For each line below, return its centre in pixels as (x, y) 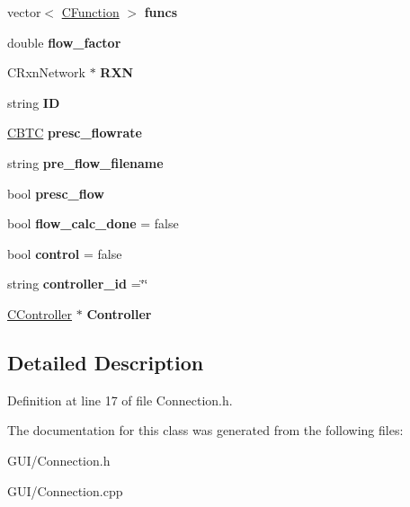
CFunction (90, 12)
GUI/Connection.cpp (65, 490)
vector (24, 12)
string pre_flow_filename (85, 162)
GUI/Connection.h (59, 460)
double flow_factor (64, 42)
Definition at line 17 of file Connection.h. (120, 400)
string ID (34, 102)
